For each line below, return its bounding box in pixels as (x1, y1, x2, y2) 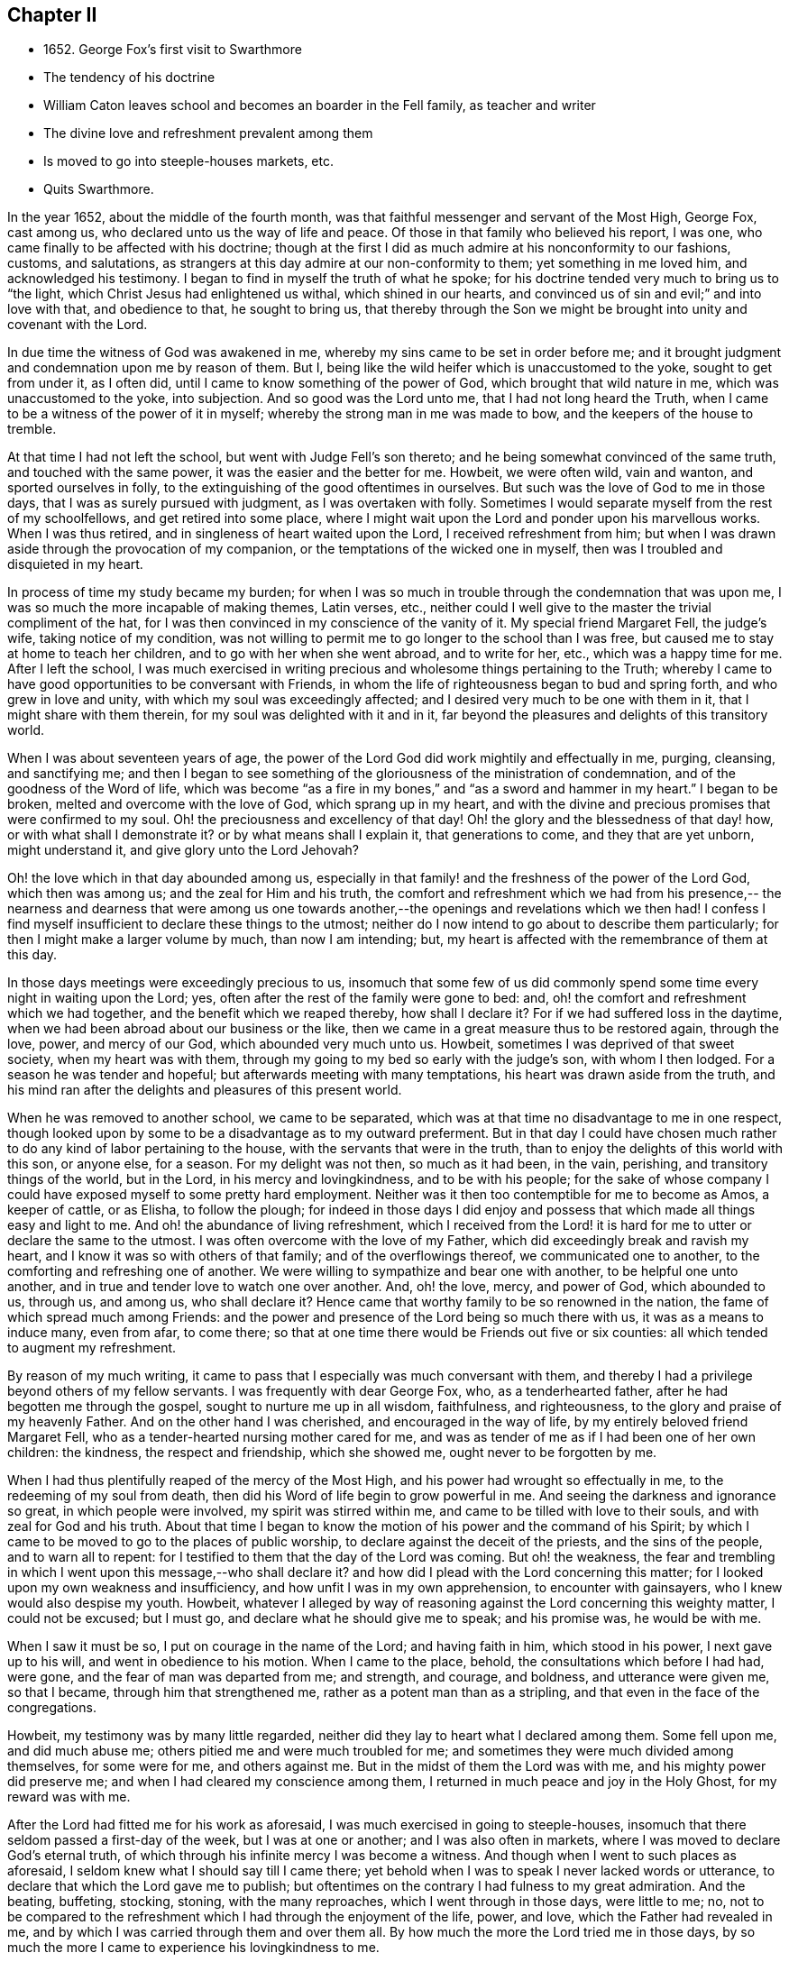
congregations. (7, 1700, 96, 1716)
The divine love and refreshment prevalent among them (43, 125, 373, 142)
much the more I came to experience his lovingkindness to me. (7, 1939, 380, 1956)
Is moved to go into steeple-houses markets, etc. (43, 153, 335, 170)
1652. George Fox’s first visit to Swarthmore (43, 41, 302, 58)
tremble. (7, 421, 57, 437)
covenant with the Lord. (7, 316, 148, 333)
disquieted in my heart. (7, 556, 143, 573)
